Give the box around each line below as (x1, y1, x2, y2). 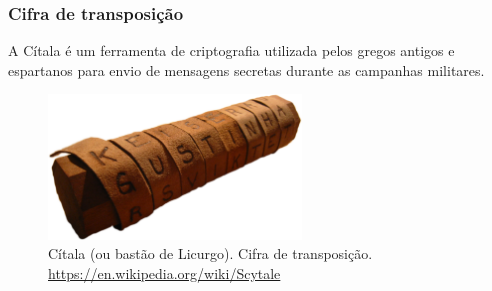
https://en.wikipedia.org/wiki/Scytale (48, 262, 281, 283)
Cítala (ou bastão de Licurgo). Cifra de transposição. (48, 243, 373, 264)
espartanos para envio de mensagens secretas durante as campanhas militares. (8, 59, 485, 80)
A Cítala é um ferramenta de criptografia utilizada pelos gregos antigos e (8, 40, 455, 61)
